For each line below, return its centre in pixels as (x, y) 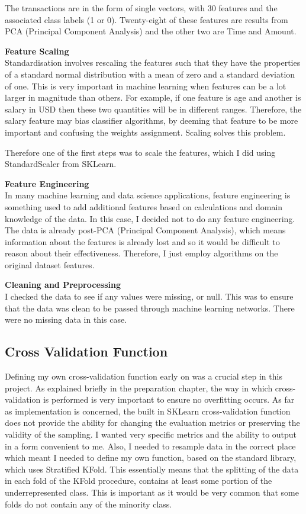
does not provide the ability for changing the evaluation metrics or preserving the (152, 423)
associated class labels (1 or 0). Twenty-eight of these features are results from (146, 19)
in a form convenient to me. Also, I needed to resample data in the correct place (150, 446)
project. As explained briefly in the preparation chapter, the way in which (139, 388)
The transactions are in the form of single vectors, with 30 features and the (141, 8)
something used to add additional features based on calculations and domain (144, 206)
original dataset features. (50, 264)
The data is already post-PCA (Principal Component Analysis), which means (145, 230)
